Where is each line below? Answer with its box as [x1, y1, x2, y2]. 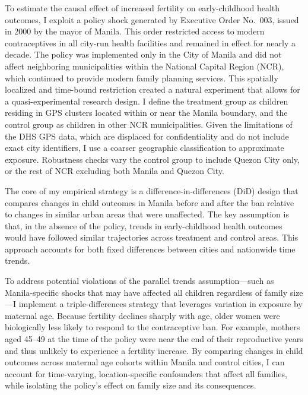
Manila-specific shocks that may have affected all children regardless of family [5, 286, 288, 298]
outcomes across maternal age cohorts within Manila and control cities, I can [5, 356, 285, 368]
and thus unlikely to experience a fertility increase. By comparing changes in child [5, 344, 303, 356]
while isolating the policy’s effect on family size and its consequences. [5, 379, 256, 391]
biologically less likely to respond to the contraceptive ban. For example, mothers [5, 321, 300, 333]
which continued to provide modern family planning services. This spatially [5, 71, 278, 84]
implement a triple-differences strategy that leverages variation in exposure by [18, 298, 303, 310]
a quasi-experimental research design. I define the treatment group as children [5, 94, 288, 107]
